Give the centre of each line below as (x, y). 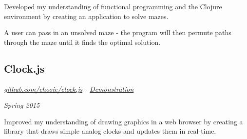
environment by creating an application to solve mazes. (86, 16)
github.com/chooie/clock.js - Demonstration (69, 89)
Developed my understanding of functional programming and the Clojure (113, 6)
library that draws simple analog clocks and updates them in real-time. (110, 131)
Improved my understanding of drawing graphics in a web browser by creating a (123, 121)
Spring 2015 (22, 105)
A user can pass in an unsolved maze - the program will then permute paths (118, 32)
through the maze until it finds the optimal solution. (82, 42)
